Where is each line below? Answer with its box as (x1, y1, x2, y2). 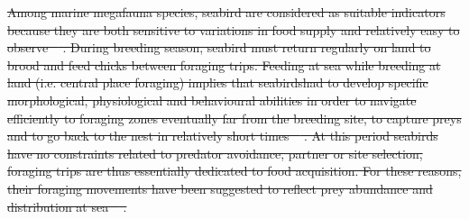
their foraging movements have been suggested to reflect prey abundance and (7, 178, 433, 197)
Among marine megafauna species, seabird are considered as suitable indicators (7, 3, 446, 21)
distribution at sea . (7, 196, 127, 215)
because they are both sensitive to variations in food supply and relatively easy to (7, 20, 460, 39)
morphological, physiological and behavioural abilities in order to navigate (7, 90, 417, 109)
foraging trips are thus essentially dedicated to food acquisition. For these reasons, (7, 161, 462, 180)
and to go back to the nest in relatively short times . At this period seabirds (7, 126, 438, 145)
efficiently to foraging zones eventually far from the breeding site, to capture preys (7, 108, 462, 127)
